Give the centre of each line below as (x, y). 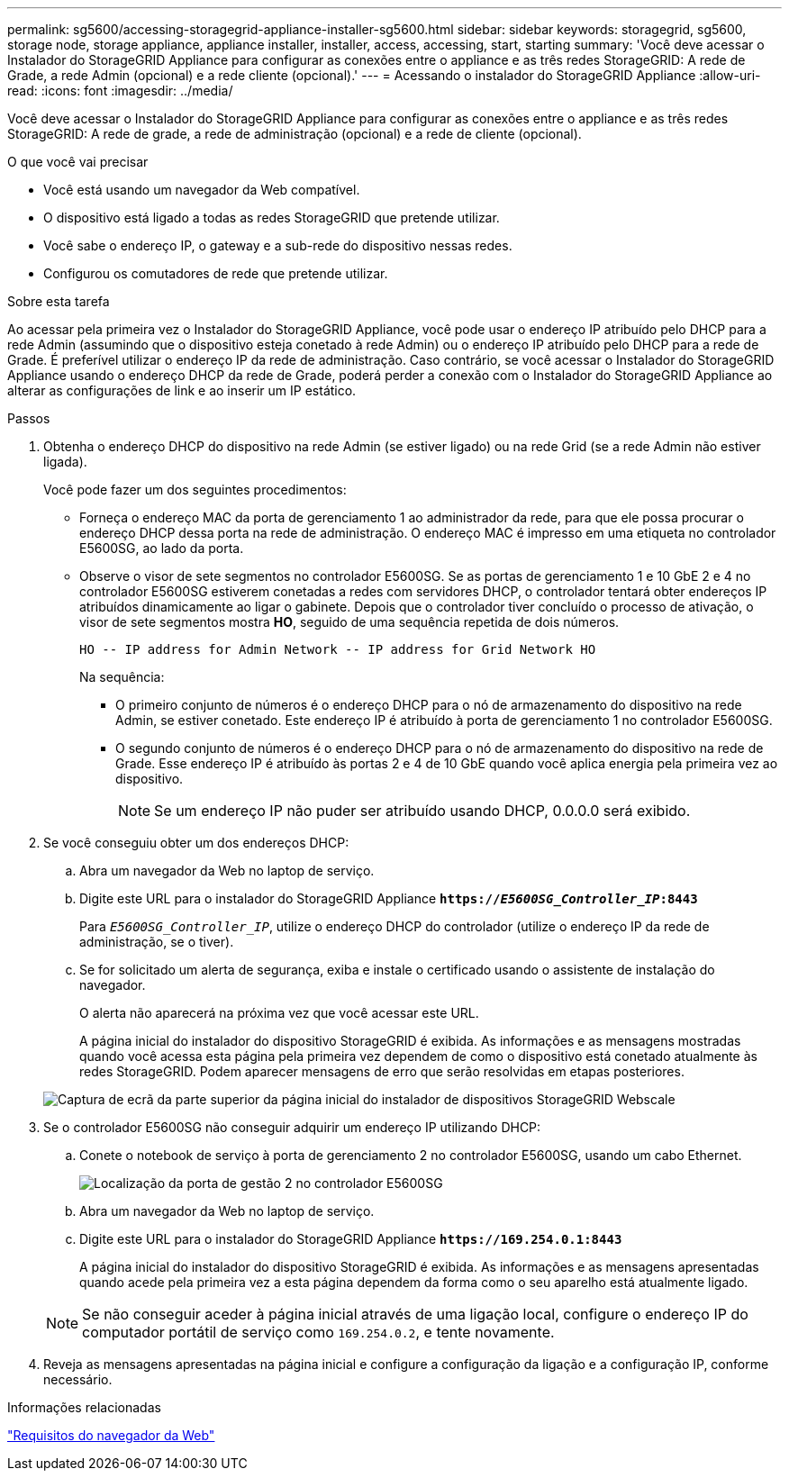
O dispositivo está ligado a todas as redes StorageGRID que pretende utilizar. (272, 218)
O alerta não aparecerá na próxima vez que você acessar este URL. (279, 1013)
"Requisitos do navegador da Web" (111, 1435)
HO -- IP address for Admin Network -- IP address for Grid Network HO (338, 649)
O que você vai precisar (78, 162)
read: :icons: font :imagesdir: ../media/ (120, 91)
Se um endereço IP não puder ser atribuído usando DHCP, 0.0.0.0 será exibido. (422, 811)
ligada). (65, 462)
